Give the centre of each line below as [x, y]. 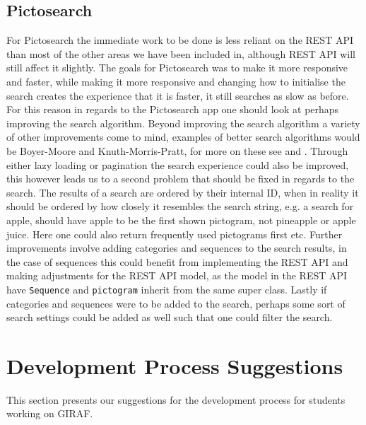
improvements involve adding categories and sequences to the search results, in [177, 248]
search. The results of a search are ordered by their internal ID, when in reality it [183, 192]
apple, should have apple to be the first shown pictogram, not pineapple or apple [181, 220]
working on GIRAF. [50, 413]
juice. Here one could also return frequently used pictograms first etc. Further [175, 234]
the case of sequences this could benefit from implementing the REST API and [177, 261]
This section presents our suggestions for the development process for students [176, 399]
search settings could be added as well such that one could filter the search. [170, 317]
